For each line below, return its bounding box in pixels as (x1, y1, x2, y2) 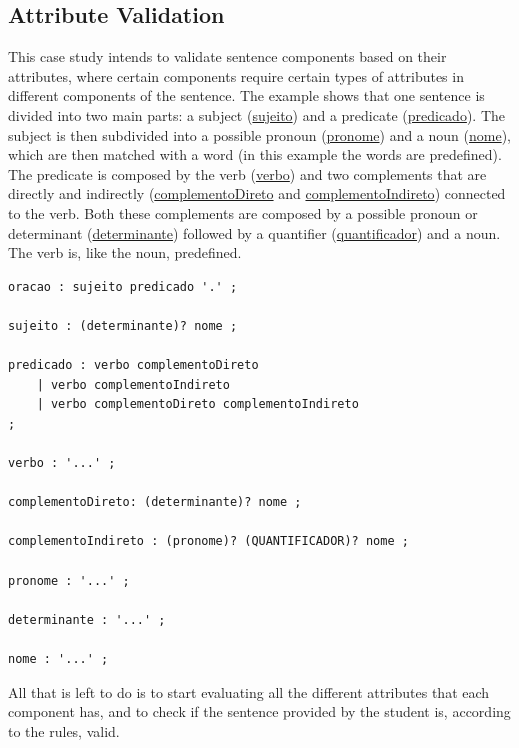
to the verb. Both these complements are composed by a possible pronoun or (8, 202, 478, 223)
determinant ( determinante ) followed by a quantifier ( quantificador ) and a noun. (8, 222, 501, 243)
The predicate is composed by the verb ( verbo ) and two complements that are (8, 163, 487, 184)
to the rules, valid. (8, 720, 120, 741)
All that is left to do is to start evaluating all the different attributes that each (8, 681, 490, 702)
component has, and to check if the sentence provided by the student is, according (8, 701, 511, 722)
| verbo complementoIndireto (36, 377, 230, 392)
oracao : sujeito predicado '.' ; (8, 279, 238, 294)
